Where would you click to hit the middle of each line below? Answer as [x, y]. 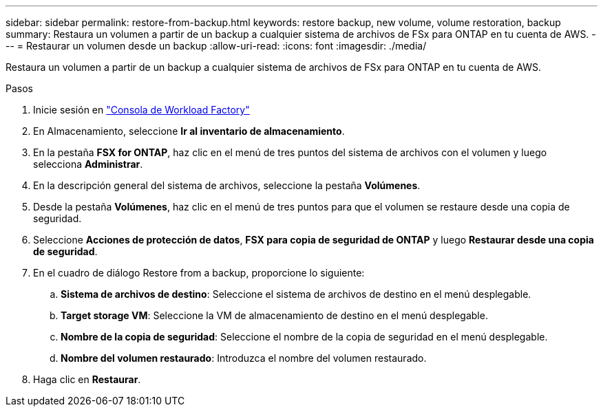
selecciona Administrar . [88, 164]
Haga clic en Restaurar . [87, 379]
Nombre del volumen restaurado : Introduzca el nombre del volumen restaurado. [244, 358]
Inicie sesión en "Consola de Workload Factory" [141, 110]
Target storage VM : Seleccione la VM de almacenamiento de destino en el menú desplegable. [274, 315]
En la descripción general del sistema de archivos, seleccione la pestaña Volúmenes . [227, 185]
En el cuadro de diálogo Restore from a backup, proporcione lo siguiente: [199, 273]
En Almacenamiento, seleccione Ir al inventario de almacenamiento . [189, 131]
